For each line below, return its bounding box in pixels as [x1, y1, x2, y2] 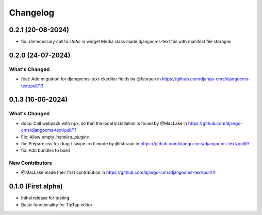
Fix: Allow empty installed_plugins [21, 134, 89, 140]
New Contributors [9, 160, 52, 167]
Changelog [9, 7, 54, 18]
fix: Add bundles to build [21, 148, 70, 154]
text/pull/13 [21, 83, 44, 89]
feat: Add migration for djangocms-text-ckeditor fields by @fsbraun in [21, 76, 161, 82]
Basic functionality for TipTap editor [21, 201, 93, 208]
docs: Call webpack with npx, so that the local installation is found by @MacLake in [21, 120, 187, 126]
